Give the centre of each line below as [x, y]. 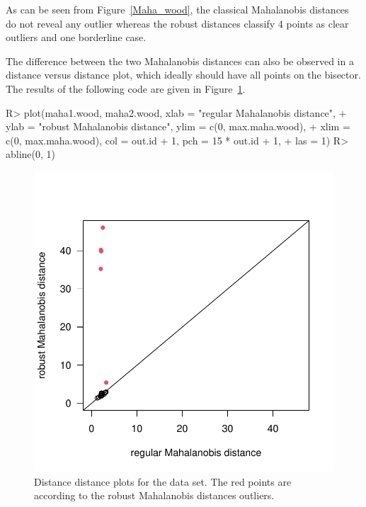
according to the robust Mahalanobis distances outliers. [154, 495]
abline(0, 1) [31, 154]
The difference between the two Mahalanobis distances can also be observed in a [180, 61]
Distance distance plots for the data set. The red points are [163, 481]
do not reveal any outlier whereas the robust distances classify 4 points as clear [177, 23]
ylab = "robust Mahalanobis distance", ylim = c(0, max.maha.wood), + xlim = [178, 126]
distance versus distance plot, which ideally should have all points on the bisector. [183, 75]
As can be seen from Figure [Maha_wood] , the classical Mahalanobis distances [177, 9]
